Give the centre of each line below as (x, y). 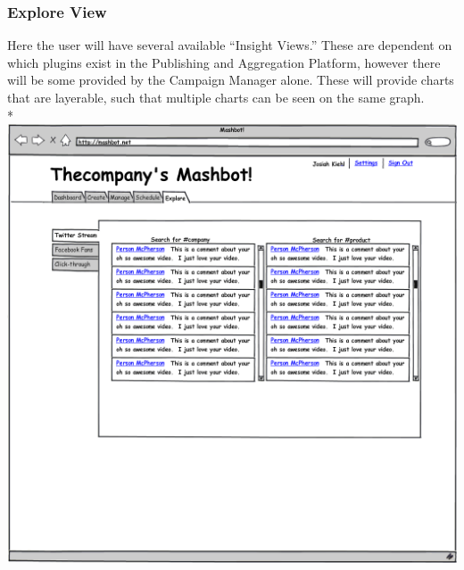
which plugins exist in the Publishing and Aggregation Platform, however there (224, 62)
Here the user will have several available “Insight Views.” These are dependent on (230, 45)
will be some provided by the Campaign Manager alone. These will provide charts (231, 80)
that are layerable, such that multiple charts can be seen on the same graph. (216, 97)
